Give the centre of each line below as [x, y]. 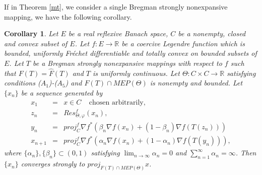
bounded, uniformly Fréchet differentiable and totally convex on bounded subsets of [130, 53]
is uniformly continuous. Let [136, 73]
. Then [246, 153]
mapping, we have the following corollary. [68, 16]
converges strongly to [53, 164]
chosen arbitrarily [116, 102]
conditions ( [22, 83]
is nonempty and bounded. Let [196, 83]
